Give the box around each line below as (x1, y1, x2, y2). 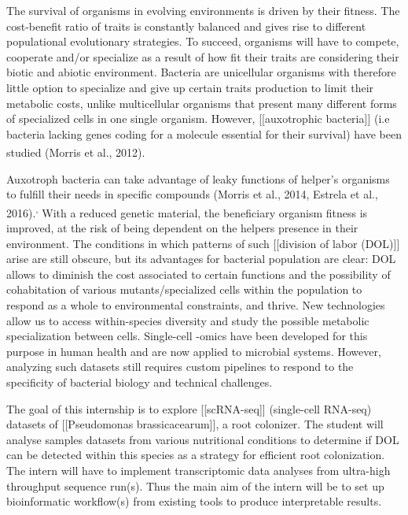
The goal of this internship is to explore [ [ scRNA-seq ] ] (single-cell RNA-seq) (6, 400, 372, 417)
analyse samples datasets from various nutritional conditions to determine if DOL (6, 431, 399, 447)
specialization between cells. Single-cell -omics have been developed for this (6, 328, 368, 344)
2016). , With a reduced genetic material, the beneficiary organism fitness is (6, 202, 368, 220)
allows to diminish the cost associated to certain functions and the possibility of (6, 265, 391, 282)
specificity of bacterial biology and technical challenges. (6, 373, 273, 390)
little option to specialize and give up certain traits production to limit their (6, 79, 374, 95)
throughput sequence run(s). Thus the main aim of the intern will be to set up (6, 477, 384, 494)
